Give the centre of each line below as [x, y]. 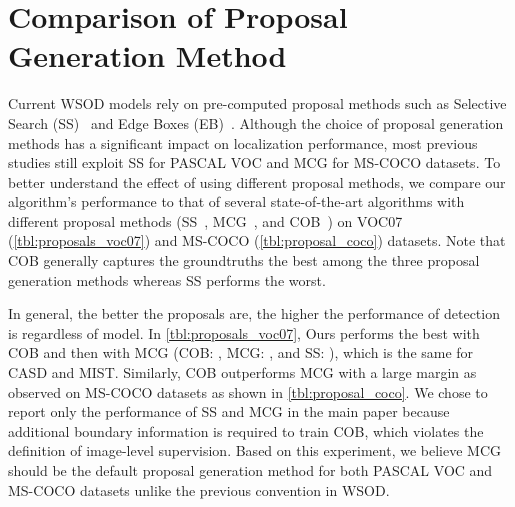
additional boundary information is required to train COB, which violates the [246, 430]
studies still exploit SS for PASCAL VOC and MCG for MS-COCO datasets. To [254, 162]
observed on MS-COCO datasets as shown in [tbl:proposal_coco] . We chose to [248, 391]
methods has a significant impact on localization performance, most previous [243, 142]
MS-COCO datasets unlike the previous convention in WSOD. [199, 489]
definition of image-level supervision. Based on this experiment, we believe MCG [254, 450]
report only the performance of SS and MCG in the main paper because [229, 411]
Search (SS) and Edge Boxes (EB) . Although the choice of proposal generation [256, 122]
